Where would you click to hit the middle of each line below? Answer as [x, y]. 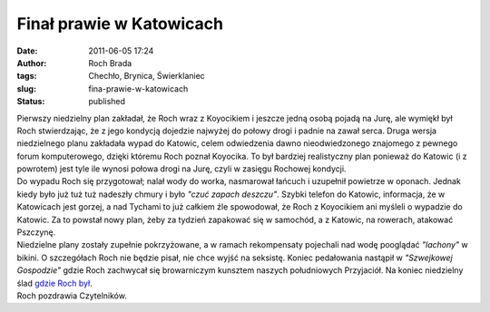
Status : [31, 102]
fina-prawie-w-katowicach [138, 88]
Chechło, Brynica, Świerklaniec [147, 76]
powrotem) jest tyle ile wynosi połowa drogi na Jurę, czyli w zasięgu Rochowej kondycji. [181, 169]
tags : [27, 76]
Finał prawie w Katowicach [120, 24]
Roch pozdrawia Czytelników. [72, 296]
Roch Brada [110, 63]
